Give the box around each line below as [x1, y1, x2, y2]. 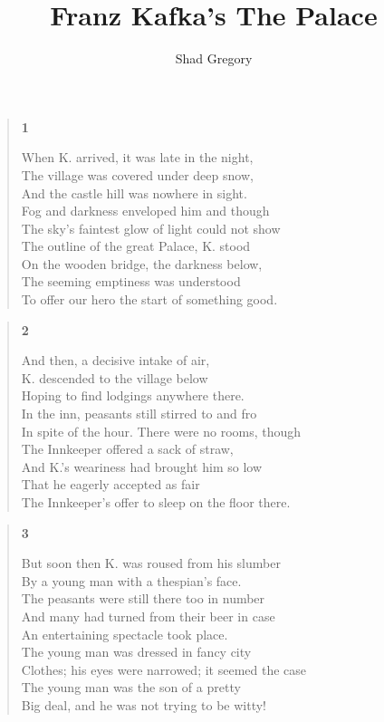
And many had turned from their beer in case [21, 606, 275, 625]
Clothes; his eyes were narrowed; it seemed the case [21, 659, 307, 679]
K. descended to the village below [21, 368, 208, 387]
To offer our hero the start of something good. [21, 290, 278, 309]
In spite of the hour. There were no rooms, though [21, 421, 302, 440]
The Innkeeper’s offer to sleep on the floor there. [21, 493, 291, 511]
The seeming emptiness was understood [21, 272, 241, 291]
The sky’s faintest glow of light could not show [21, 218, 281, 237]
